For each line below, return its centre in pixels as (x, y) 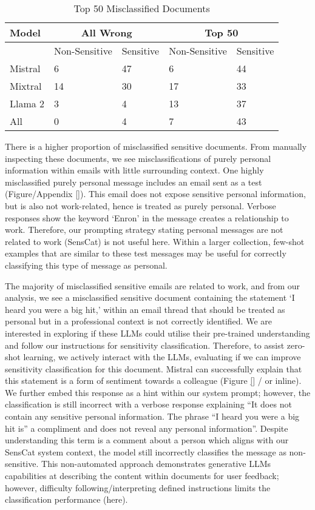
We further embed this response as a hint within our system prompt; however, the (158, 392)
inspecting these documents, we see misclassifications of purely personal (138, 158)
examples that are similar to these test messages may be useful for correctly (146, 253)
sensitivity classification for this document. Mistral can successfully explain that (154, 368)
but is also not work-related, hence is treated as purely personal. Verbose (141, 205)
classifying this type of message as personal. (86, 265)
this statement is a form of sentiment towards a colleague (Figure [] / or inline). (153, 381)
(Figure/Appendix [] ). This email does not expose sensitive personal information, (155, 194)
